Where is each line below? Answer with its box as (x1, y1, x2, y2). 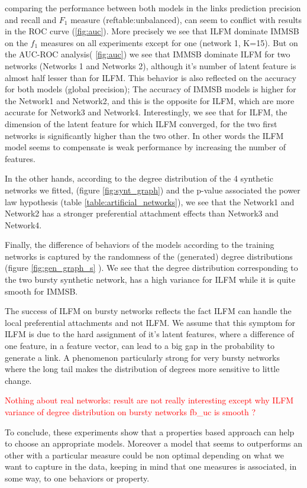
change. (5, 374, 32, 386)
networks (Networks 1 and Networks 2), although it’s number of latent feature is (5, 59, 296, 72)
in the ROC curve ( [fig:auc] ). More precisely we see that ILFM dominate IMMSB (5, 25, 299, 37)
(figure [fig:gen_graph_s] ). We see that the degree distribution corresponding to (5, 261, 298, 274)
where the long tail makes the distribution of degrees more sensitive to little (5, 363, 280, 375)
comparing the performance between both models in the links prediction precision (5, 2, 301, 14)
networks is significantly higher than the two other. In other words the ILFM (5, 129, 284, 141)
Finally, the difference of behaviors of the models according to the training (5, 238, 274, 251)
